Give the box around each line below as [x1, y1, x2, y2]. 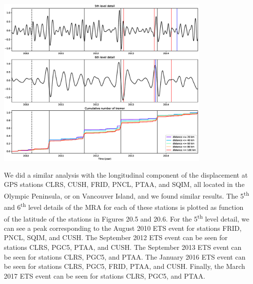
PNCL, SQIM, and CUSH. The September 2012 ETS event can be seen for [4, 232, 228, 243]
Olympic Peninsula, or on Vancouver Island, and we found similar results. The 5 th [4, 189, 249, 201]
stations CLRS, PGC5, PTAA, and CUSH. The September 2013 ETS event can [4, 242, 242, 252]
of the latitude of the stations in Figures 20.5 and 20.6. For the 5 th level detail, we [4, 212, 250, 223]
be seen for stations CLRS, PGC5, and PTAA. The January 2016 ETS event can [4, 251, 246, 262]
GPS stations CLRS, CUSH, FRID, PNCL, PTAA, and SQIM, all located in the [4, 179, 245, 189]
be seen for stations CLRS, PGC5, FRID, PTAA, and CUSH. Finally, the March [4, 261, 245, 271]
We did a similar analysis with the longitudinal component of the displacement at [4, 169, 248, 180]
